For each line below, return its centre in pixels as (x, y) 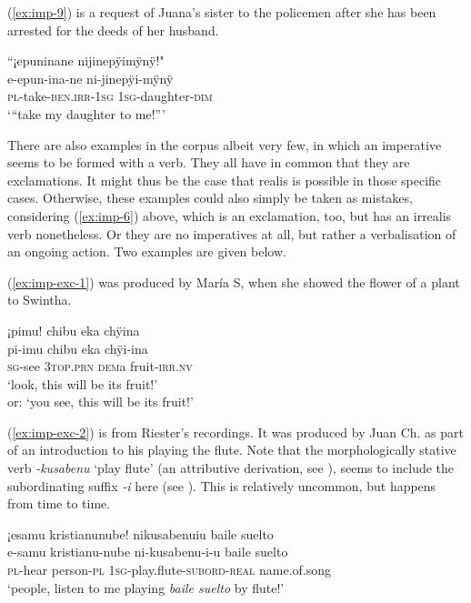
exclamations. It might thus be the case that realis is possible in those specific (225, 180)
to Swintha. (40, 300)
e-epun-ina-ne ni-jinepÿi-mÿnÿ (90, 78)
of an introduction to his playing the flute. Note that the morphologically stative (232, 450)
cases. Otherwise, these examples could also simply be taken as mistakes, (210, 198)
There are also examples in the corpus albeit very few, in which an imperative (225, 144)
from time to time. (59, 503)
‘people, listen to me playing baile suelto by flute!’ (146, 587)
